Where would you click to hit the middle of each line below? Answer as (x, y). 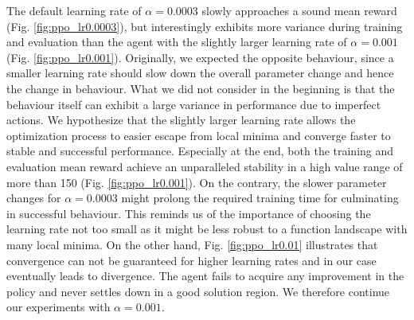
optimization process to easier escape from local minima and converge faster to (199, 135)
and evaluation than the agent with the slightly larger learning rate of (177, 42)
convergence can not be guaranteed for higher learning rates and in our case (191, 260)
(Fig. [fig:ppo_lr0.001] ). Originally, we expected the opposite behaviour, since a (200, 57)
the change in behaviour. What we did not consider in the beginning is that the (201, 88)
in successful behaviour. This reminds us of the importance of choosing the (189, 213)
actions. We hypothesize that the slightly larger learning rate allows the (181, 120)
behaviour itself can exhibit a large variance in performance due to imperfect (194, 104)
